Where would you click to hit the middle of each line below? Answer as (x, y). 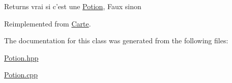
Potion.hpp (21, 57)
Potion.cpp (21, 75)
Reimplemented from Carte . (48, 23)
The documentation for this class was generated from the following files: (116, 40)
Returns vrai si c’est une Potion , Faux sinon (73, 6)
